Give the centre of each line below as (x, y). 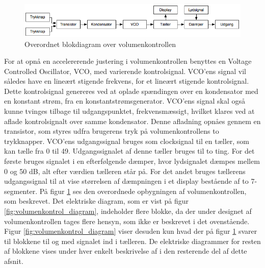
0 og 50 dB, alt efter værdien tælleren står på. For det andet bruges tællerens (125, 171)
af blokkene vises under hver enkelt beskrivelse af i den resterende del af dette (126, 251)
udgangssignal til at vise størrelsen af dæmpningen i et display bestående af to (126, 181)
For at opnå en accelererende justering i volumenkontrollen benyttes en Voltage (128, 61)
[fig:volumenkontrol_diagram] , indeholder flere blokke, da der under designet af (128, 211)
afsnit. (14, 261)
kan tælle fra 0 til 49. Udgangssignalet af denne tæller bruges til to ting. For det (129, 151)
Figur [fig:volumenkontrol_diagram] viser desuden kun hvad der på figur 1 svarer (131, 231)
